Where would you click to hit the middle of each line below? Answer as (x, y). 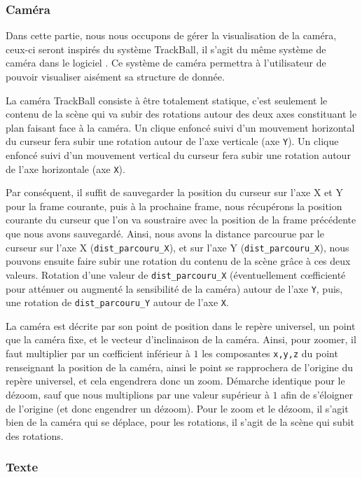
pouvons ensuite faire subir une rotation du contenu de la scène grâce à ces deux (178, 261)
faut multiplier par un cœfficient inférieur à (98, 353)
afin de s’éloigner (317, 394)
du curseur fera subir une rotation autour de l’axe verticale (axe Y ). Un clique (172, 141)
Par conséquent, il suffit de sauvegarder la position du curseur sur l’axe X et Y (174, 192)
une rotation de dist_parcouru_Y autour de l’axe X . (117, 302)
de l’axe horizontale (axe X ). (65, 168)
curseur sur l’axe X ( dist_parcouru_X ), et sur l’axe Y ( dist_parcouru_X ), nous (177, 247)
